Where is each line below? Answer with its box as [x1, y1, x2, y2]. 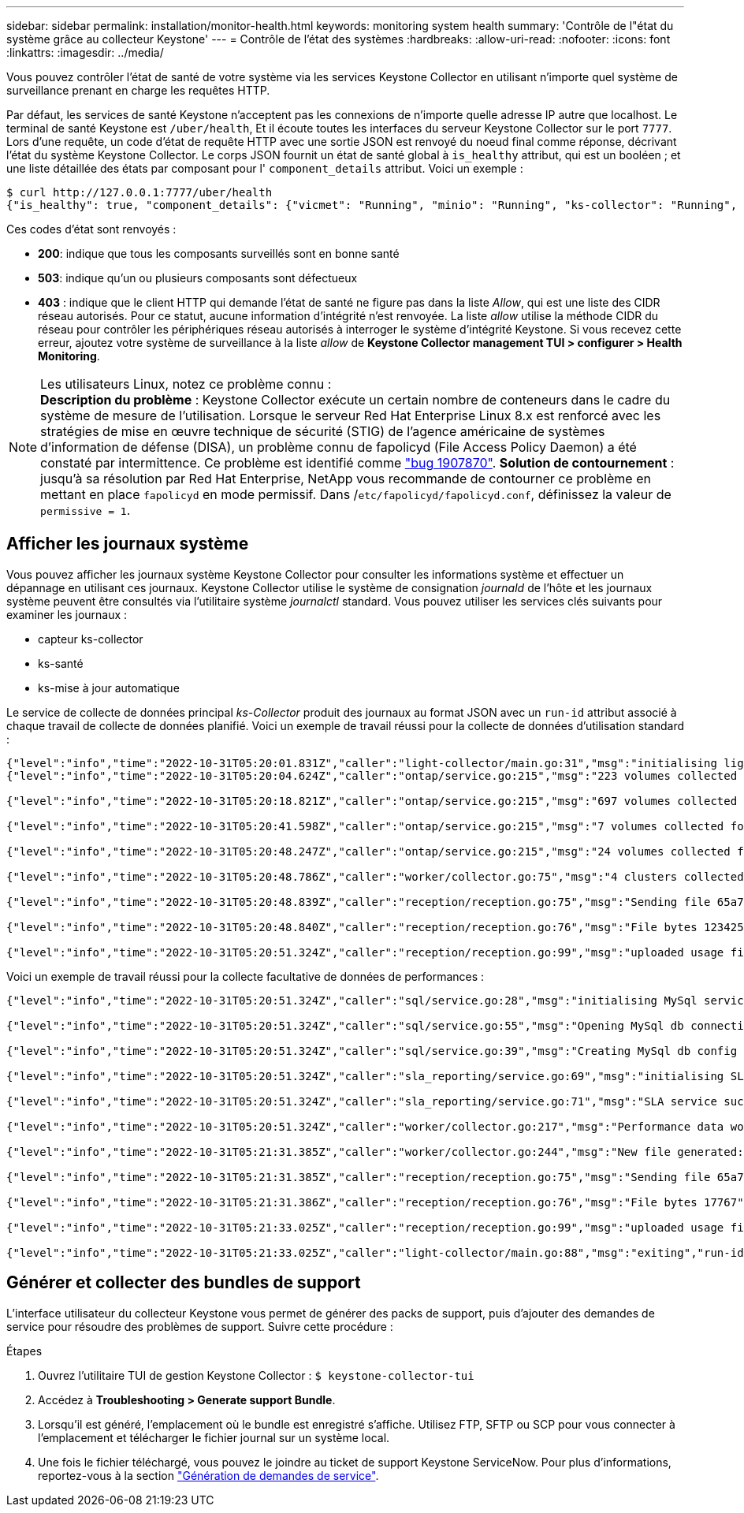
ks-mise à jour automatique [38, 680, 180, 695]
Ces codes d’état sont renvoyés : [6, 222, 177, 236]
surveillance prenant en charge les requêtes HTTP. [6, 84, 270, 97]
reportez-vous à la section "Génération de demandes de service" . [38, 1468, 379, 1482]
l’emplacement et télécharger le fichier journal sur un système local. [38, 1430, 390, 1444]
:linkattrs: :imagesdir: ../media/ [6, 46, 164, 59]
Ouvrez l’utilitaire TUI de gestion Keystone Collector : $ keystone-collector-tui [38, 1368, 474, 1382]
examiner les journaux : [6, 607, 128, 621]
